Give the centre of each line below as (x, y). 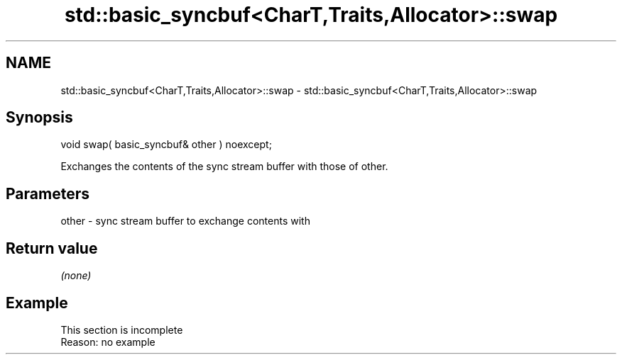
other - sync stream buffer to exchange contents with (185, 221)
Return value (52, 248)
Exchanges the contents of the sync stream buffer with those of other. (224, 167)
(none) (76, 276)
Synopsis (39, 118)
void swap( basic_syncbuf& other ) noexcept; (166, 145)
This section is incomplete (122, 330)
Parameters (48, 193)
